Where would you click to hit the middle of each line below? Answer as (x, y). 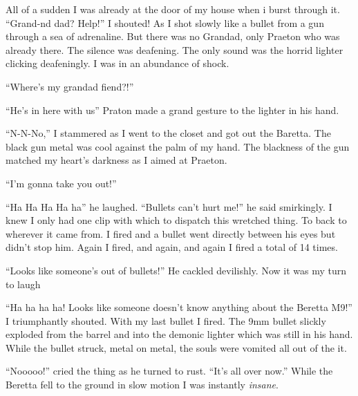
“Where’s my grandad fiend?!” (70, 86)
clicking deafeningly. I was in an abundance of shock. (117, 63)
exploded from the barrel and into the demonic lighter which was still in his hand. (179, 334)
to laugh (23, 284)
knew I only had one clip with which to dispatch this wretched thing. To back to (176, 220)
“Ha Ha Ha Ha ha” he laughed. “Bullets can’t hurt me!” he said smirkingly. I (169, 206)
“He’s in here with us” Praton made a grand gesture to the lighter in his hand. (172, 110)
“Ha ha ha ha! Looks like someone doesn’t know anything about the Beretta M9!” (179, 307)
